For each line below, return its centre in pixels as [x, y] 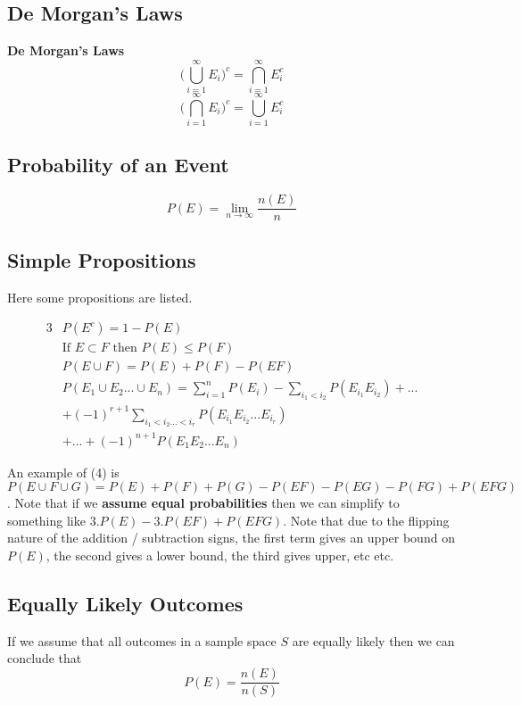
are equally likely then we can [373, 640]
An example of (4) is [63, 472]
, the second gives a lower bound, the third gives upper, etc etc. [220, 556]
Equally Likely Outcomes [125, 604]
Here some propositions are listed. [100, 297]
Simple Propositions [102, 259]
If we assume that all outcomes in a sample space [142, 640]
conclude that [45, 658]
